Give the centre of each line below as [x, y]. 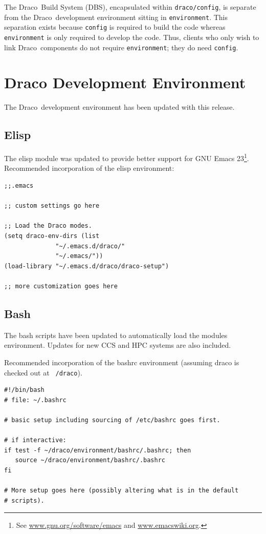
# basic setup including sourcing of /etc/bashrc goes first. [112, 420]
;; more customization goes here [61, 286]
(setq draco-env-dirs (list [52, 236]
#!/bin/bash [24, 390]
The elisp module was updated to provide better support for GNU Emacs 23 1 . [127, 157]
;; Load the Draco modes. [48, 226]
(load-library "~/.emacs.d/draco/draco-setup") [87, 266]
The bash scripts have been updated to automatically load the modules [116, 335]
